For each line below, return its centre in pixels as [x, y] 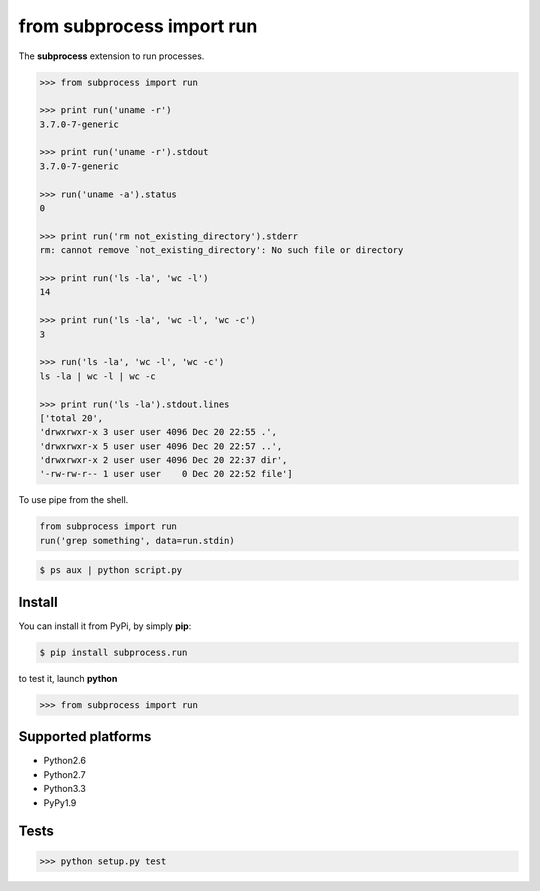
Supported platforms [85, 736]
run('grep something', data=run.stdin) [137, 540]
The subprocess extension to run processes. [111, 56]
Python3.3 [65, 789]
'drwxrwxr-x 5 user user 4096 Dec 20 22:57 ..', [161, 446]
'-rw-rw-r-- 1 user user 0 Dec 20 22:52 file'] [166, 474]
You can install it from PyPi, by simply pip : [105, 626]
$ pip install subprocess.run [113, 652]
